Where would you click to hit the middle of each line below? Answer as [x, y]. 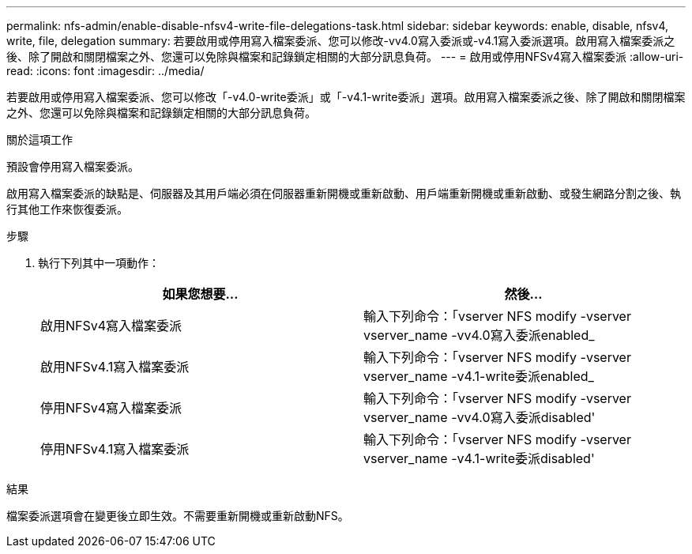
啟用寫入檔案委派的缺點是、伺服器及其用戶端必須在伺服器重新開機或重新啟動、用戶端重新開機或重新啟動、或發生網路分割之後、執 [344, 193]
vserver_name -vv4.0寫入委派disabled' [480, 417]
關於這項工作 [39, 139]
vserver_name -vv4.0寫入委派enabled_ [479, 335]
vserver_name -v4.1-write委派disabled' [479, 458]
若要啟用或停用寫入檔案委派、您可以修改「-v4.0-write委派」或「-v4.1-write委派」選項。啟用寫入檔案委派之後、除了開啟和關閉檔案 [346, 97]
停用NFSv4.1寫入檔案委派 [115, 449]
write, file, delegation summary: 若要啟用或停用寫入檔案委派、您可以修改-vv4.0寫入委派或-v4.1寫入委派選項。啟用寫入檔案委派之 [341, 41]
